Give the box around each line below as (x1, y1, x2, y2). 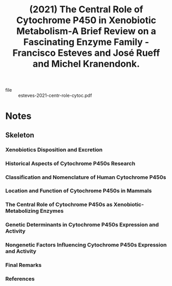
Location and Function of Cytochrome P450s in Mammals (5, 187, 152, 194)
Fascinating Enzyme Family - (23, 36, 149, 48)
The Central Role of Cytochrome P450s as (5, 201, 113, 208)
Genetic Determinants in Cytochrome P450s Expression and (5, 221, 159, 229)
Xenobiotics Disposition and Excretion (5, 146, 103, 153)
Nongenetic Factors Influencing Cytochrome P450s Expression (5, 241, 167, 249)
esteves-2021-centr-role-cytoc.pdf (18, 92, 92, 98)
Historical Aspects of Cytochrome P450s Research (5, 160, 136, 167)
